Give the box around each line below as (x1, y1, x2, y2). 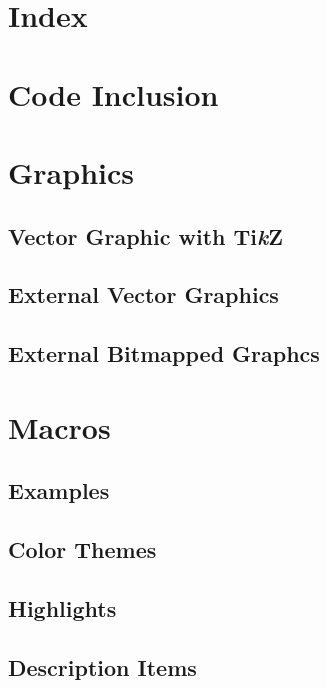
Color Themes (8, 534, 157, 565)
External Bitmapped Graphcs (8, 338, 320, 369)
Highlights (8, 592, 117, 623)
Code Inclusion (8, 73, 219, 114)
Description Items (8, 651, 197, 682)
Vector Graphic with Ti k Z (8, 220, 283, 251)
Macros (8, 406, 111, 447)
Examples (8, 475, 110, 506)
